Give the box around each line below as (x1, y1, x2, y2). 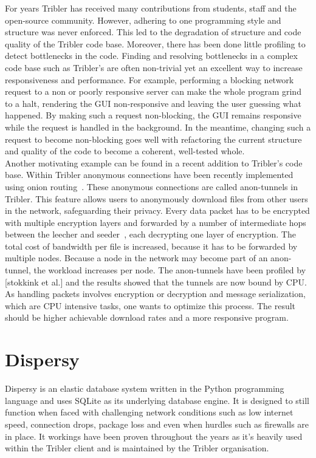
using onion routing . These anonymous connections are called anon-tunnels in (5, 180, 298, 193)
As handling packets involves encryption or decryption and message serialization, (5, 287, 306, 300)
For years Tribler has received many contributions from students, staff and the (5, 2, 297, 14)
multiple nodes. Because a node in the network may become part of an (5, 251, 268, 264)
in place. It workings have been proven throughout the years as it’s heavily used (5, 429, 303, 442)
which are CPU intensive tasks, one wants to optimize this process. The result (5, 299, 296, 312)
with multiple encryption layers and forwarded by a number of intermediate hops (5, 216, 306, 228)
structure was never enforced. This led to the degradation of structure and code (5, 26, 301, 38)
